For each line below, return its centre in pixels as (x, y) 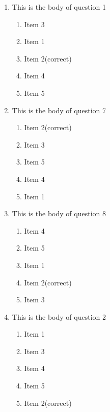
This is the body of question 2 (59, 316)
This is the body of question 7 (59, 110)
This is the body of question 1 (59, 7)
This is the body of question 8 (59, 213)
